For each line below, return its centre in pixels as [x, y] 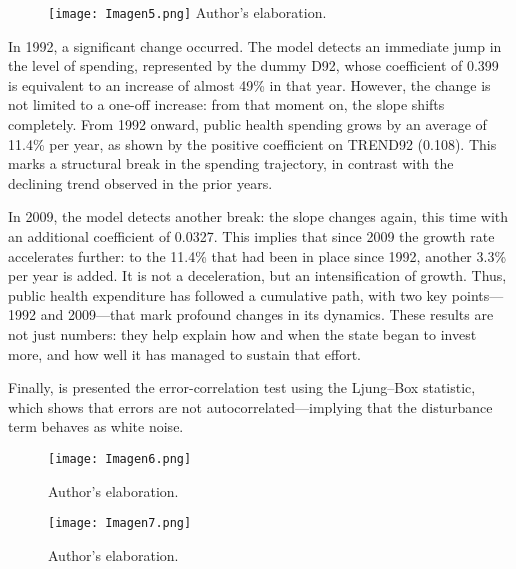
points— [477, 294]
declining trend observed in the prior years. [140, 182]
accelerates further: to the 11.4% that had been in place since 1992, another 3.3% [257, 255]
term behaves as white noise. [96, 426]
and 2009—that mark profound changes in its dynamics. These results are [267, 314]
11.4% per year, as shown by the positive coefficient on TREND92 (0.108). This [252, 143]
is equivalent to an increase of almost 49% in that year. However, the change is [249, 84]
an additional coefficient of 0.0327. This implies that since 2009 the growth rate [251, 236]
